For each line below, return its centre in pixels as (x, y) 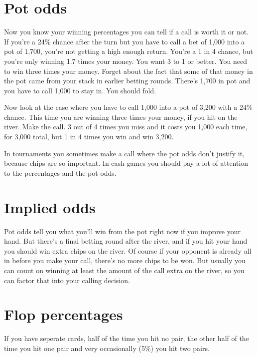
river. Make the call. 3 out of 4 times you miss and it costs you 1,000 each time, (126, 127)
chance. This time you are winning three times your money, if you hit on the (121, 117)
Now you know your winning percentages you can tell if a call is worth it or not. (127, 32)
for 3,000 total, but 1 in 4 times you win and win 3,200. (89, 137)
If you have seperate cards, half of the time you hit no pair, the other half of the (127, 338)
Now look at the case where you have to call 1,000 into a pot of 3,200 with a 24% (128, 107)
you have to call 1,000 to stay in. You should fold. (80, 90)
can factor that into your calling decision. (67, 280)
